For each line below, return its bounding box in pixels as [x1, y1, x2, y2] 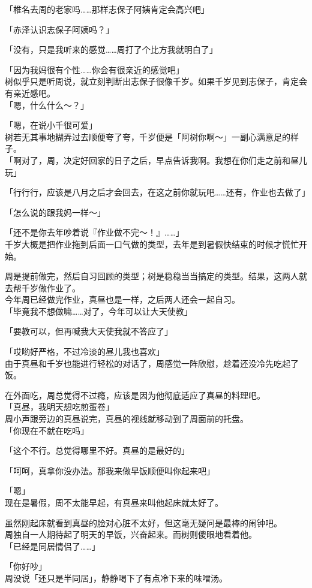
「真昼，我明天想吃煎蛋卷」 [5, 400, 114, 413]
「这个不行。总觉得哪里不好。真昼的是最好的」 [5, 444, 190, 457]
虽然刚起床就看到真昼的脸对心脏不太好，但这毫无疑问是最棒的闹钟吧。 [5, 516, 282, 529]
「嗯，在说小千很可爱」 [5, 119, 97, 131]
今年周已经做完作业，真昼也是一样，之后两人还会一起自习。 [5, 293, 240, 306]
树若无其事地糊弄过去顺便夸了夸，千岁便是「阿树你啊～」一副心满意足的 [5, 130, 290, 143]
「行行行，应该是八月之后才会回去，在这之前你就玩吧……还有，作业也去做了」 [5, 186, 310, 198]
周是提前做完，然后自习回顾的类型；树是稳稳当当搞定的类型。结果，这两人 [5, 270, 299, 282]
